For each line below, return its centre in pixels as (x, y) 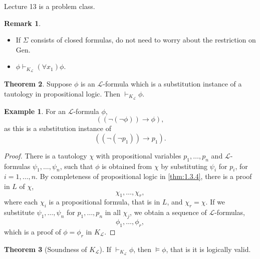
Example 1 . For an (35, 111)
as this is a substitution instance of (58, 128)
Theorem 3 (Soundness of (46, 249)
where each (21, 202)
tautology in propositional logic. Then (62, 93)
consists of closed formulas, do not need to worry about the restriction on (143, 40)
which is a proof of (33, 231)
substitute (19, 212)
